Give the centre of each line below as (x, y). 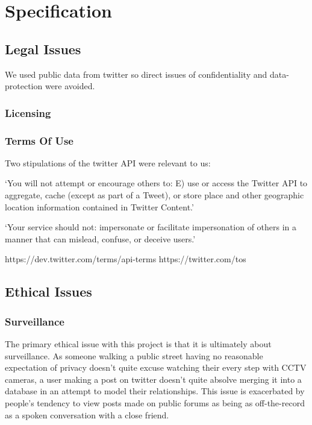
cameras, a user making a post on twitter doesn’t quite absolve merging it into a (153, 379)
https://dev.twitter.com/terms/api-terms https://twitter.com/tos (126, 259)
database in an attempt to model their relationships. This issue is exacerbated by (155, 391)
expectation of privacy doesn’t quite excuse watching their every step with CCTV (156, 367)
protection (24, 86)
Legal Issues (43, 49)
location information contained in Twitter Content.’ (99, 206)
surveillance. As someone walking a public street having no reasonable (134, 355)
